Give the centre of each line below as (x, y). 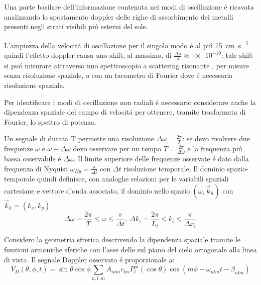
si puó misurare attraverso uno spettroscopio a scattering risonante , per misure (126, 65)
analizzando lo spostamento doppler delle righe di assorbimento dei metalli (119, 16)
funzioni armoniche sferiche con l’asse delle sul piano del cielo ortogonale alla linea (130, 250)
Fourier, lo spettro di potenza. (50, 121)
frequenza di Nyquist (36, 168)
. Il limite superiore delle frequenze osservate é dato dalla (161, 159)
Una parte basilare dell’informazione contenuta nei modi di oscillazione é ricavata (129, 7)
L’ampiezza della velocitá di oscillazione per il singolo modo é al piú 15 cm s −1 (126, 44)
